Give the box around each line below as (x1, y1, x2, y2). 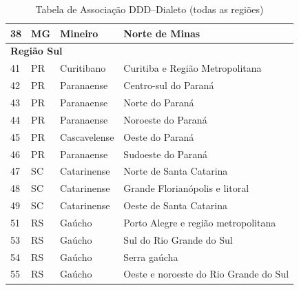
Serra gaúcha (123, 249, 178, 264)
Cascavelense (60, 129, 114, 144)
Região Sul (10, 43, 63, 58)
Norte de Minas (123, 26, 200, 40)
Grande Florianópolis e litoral (123, 181, 249, 195)
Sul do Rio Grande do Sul (123, 232, 233, 246)
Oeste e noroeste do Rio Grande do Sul (123, 267, 289, 281)
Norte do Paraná (123, 95, 194, 109)
